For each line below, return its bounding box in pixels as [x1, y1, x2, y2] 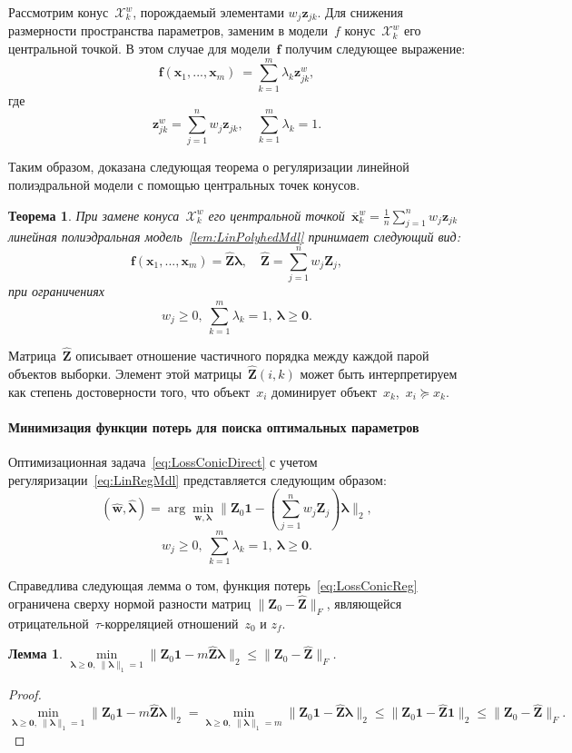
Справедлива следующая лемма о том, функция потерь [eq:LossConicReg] [8, 575, 418, 594]
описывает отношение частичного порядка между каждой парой [75, 346, 429, 365]
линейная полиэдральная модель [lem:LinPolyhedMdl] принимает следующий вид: [8, 227, 461, 246]
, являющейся [326, 593, 402, 612]
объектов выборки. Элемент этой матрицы [8, 363, 242, 382]
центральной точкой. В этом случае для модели [8, 39, 271, 58]
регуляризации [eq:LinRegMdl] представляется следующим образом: [8, 470, 387, 489]
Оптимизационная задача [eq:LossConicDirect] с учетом [8, 451, 318, 471]
